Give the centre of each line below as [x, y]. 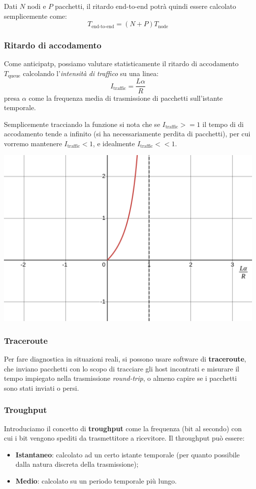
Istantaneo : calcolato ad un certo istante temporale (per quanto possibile [128, 454]
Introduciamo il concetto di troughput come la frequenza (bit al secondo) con [123, 428]
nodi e [37, 6]
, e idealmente [114, 143]
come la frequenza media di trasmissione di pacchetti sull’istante [126, 98]
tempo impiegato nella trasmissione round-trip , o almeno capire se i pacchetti [120, 378]
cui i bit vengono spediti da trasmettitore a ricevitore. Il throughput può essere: [124, 438]
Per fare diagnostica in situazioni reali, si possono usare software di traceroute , [125, 358]
